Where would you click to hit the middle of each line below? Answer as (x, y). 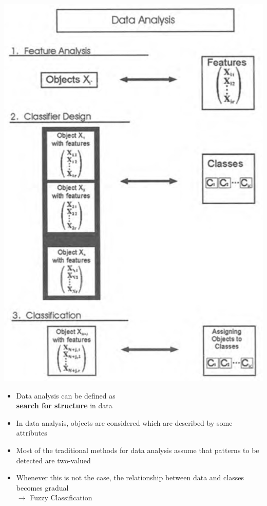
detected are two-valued (53, 460)
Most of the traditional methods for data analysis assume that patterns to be (138, 450)
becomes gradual (42, 487)
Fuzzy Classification (61, 498)
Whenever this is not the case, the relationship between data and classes (130, 477)
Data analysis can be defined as (66, 395)
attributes (32, 433)
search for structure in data (64, 405)
